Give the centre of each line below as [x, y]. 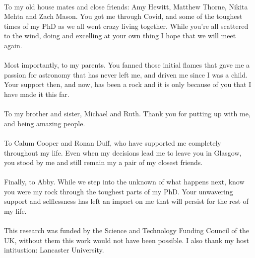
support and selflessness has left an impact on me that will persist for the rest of [126, 201]
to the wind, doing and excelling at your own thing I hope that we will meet [120, 36]
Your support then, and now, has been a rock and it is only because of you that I [128, 84]
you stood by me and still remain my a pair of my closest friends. [103, 162]
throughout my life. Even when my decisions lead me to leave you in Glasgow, [123, 152]
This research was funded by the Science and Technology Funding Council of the [127, 230]
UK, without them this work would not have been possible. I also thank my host [127, 240]
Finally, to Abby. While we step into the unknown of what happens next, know [124, 182]
